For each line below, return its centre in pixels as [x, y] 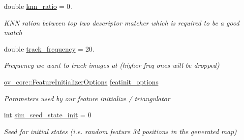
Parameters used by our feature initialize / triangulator [87, 98]
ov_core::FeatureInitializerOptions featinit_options [81, 81]
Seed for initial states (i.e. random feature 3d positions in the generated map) [121, 131]
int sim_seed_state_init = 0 [48, 115]
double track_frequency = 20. [49, 48]
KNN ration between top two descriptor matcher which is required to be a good [122, 22]
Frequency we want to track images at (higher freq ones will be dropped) [112, 65]
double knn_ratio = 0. [38, 6]
